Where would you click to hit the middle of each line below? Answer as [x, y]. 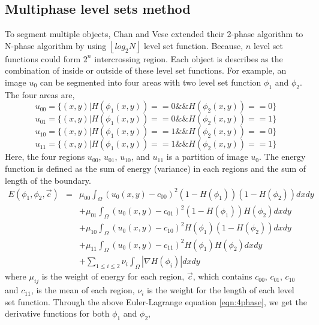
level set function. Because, [193, 45]
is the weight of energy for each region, [113, 276]
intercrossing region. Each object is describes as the [189, 58]
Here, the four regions [45, 157]
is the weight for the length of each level [221, 290]
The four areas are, [40, 94]
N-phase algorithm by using [56, 45]
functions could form [43, 58]
